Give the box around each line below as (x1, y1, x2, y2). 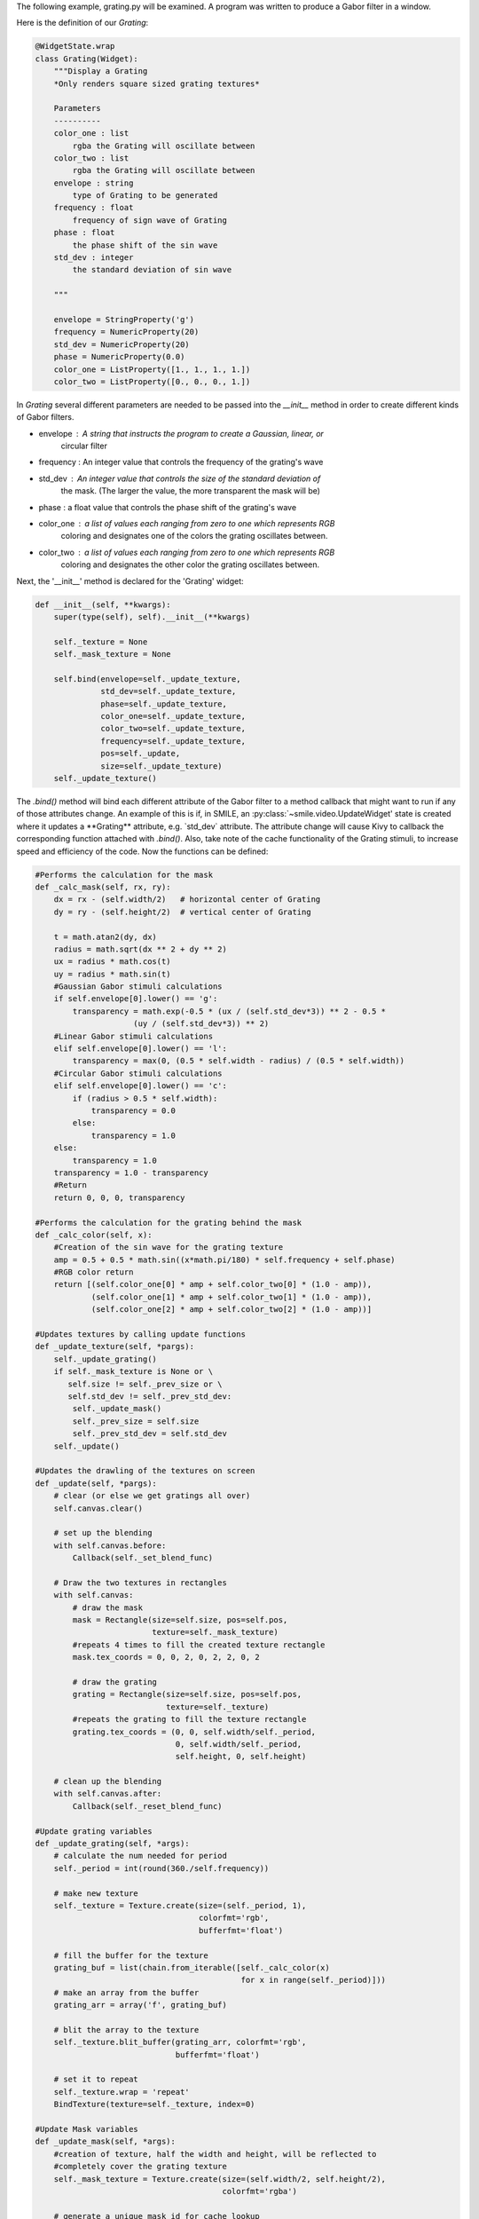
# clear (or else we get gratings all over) (53, 1491, 251, 1501)
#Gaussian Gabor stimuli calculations (53, 982, 223, 991)
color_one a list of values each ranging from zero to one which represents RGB (38, 518, 335, 529)
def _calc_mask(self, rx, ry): (35, 881, 172, 892)
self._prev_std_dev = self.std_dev (72, 1429, 228, 1439)
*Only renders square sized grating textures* (53, 78, 261, 89)
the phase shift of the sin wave (72, 240, 218, 250)
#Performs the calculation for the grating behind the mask (35, 1217, 302, 1228)
